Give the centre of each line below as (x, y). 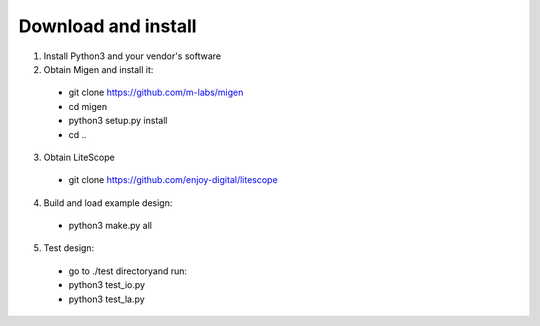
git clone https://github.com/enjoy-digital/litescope (173, 180)
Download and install (107, 26)
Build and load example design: (108, 202)
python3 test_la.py (106, 299)
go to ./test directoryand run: (128, 271)
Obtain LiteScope (79, 157)
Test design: (69, 248)
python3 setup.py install (118, 121)
